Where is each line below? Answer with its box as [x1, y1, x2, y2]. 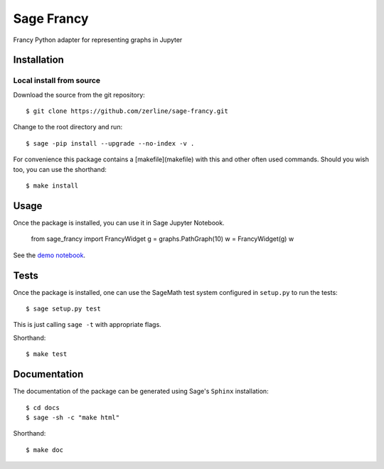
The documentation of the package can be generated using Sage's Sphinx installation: [13, 387, 270, 396]
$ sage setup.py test [26, 305, 101, 313]
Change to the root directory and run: [13, 123, 123, 131]
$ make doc [26, 446, 64, 454]
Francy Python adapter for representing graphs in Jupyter [13, 36, 183, 44]
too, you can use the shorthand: [13, 165, 107, 173]
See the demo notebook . [13, 251, 85, 259]
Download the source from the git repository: [13, 90, 145, 99]
